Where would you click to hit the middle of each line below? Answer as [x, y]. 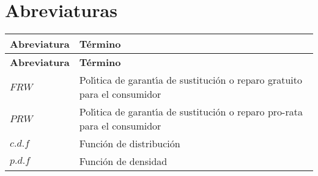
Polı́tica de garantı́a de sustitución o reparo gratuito [190, 80]
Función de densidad [123, 161]
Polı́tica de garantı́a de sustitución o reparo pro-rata [191, 112]
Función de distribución [130, 144]
